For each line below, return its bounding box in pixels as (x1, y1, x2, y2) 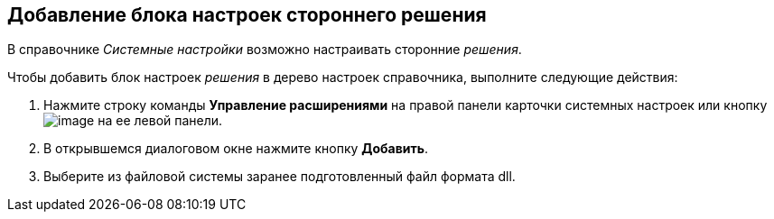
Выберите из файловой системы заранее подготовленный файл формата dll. (43, 169, 516, 185)
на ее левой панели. (98, 113, 223, 129)
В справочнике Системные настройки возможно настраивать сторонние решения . (7, 41, 522, 58)
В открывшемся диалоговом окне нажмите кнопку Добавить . (43, 141, 429, 157)
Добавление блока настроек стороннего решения (7, 4, 487, 26)
